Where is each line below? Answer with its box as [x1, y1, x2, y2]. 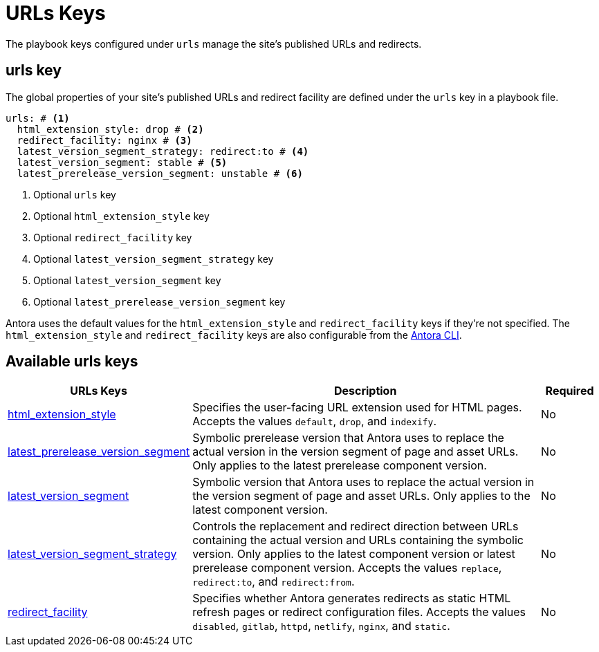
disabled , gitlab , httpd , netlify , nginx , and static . [192, 619, 450, 633]
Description [333, 384, 397, 398]
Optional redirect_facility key [33, 231, 192, 243]
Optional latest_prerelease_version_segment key [33, 295, 286, 308]
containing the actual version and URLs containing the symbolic [192, 533, 524, 548]
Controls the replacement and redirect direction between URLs [192, 519, 519, 534]
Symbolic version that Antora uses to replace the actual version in [192, 475, 535, 490]
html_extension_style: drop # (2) [17, 123, 204, 135]
